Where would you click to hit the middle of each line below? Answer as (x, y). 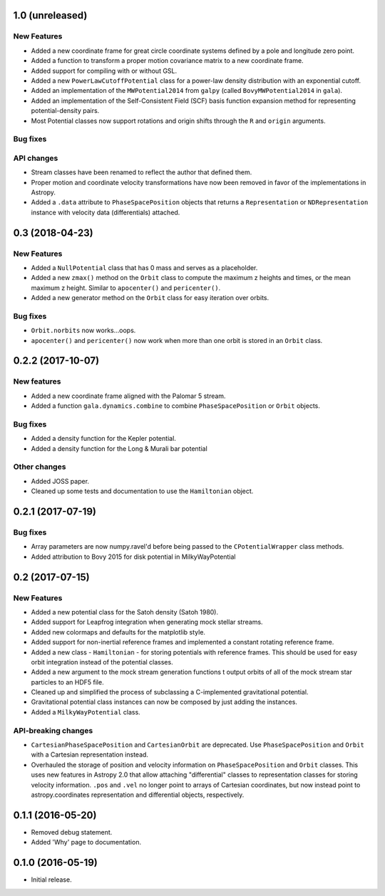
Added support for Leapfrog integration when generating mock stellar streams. (147, 622)
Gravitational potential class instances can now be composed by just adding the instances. (164, 702)
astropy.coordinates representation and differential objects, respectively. (138, 795)
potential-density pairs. (65, 111)
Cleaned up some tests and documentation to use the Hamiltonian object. (142, 491)
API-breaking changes (53, 730)
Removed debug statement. (72, 832)
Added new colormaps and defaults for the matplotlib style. (118, 632)
